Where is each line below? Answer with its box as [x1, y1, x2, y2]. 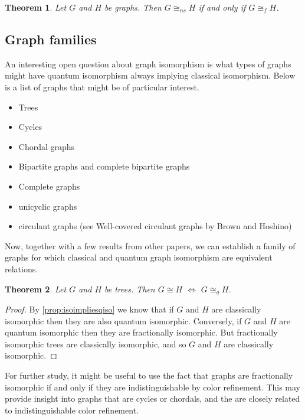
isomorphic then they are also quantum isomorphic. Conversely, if [5, 314, 242, 327]
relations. [5, 262, 38, 275]
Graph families [5, 30, 97, 48]
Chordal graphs [18, 140, 75, 152]
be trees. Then [104, 282, 155, 295]
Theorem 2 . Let [5, 282, 67, 295]
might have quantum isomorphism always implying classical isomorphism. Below [5, 69, 296, 82]
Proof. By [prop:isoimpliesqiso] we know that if [5, 302, 174, 315]
